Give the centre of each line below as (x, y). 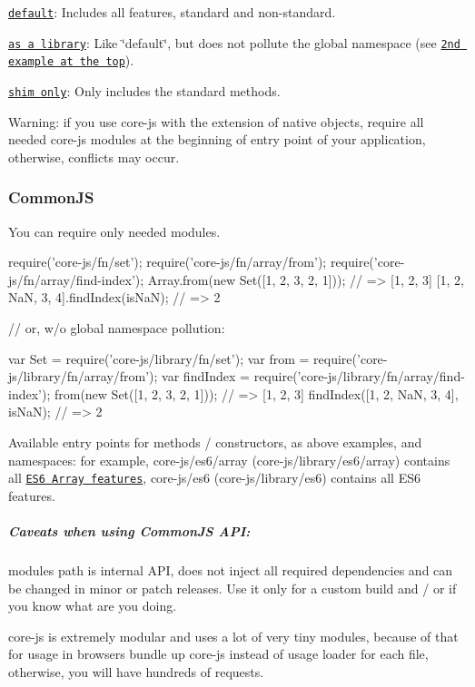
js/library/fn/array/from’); (83, 376)
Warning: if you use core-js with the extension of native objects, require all (216, 121)
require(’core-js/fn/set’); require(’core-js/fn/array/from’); (168, 262)
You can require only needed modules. (114, 231)
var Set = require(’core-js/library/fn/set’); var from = (159, 358)
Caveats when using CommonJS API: (129, 531)
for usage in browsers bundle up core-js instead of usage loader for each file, (218, 654)
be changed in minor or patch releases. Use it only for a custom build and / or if (233, 588)
